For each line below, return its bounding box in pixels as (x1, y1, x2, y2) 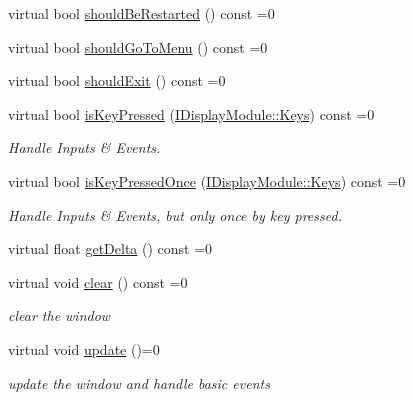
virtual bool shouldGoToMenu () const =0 (8, 36, 268, 57)
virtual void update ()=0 (8, 338, 160, 359)
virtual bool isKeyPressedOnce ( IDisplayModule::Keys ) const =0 (8, 170, 406, 191)
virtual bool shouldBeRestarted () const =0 (8, 3, 275, 23)
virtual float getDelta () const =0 (8, 238, 213, 259)
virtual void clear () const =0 (8, 271, 188, 292)
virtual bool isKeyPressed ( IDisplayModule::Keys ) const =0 (8, 103, 375, 124)
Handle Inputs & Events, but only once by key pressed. (8, 204, 342, 225)
